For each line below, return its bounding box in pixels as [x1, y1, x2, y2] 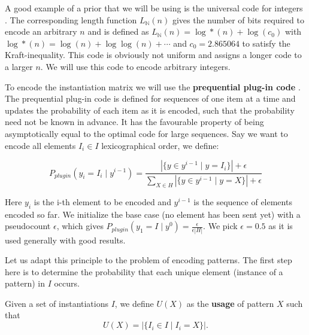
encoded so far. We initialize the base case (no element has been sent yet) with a [5, 208, 301, 220]
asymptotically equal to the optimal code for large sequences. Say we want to [5, 127, 288, 139]
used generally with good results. [5, 233, 126, 246]
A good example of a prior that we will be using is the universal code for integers [5, 2, 303, 14]
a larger [5, 60, 33, 72]
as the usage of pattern [186, 297, 274, 309]
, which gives [56, 220, 104, 232]
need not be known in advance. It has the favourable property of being [5, 115, 264, 128]
